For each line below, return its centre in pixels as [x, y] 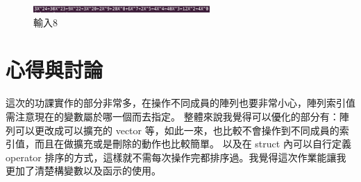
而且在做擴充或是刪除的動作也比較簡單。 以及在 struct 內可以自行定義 [193, 144]
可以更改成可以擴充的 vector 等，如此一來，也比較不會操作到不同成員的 [177, 130]
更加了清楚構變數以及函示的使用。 [83, 171]
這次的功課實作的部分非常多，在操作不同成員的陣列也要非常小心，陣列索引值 [180, 103]
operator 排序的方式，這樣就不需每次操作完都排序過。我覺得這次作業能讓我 [176, 157]
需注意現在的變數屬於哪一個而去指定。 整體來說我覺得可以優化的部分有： [173, 116]
